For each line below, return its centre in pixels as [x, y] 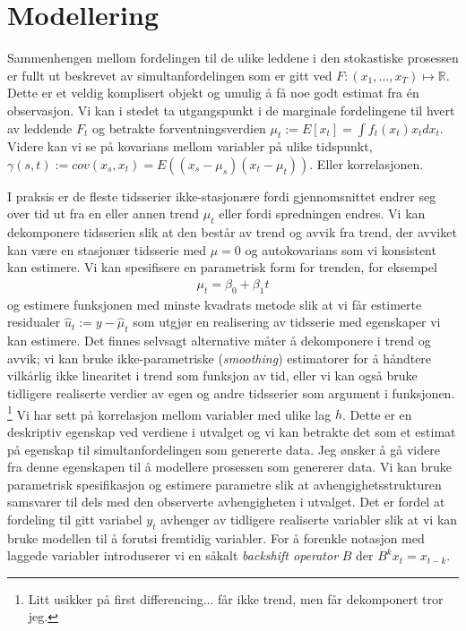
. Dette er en [377, 414]
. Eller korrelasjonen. [367, 163]
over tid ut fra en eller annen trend [104, 213]
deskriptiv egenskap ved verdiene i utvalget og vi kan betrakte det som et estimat [232, 431]
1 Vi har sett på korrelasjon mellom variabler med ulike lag [169, 413]
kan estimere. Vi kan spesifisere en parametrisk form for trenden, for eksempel [222, 267]
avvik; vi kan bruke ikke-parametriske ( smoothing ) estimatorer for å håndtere [220, 358]
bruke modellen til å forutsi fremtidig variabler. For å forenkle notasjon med [216, 537]
